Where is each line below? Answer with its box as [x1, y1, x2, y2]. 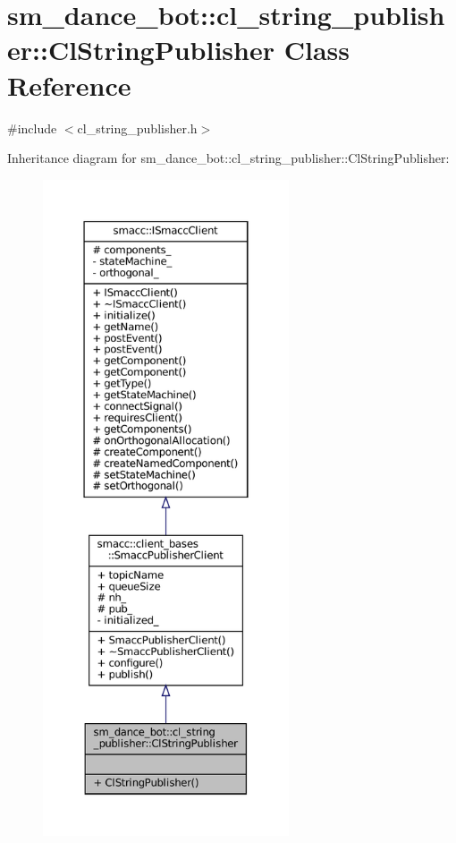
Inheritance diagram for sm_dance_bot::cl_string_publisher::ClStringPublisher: [7, 149, 450, 167]
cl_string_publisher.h [77, 118, 198, 137]
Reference [7, 66, 131, 103]
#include [7, 118, 57, 137]
